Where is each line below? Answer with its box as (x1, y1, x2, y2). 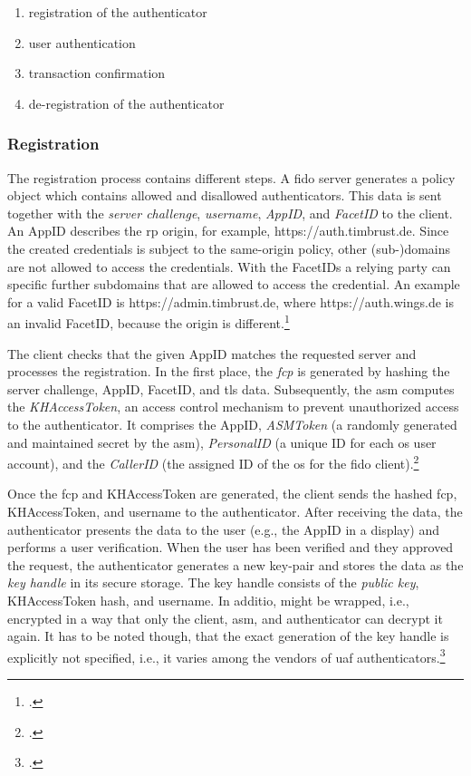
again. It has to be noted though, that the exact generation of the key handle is (7, 626, 449, 645)
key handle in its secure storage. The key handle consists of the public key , (7, 573, 419, 592)
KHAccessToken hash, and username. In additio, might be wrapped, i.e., (7, 590, 409, 609)
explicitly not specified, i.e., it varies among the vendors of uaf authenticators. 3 (7, 645, 446, 666)
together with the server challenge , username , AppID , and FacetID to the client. (7, 203, 453, 222)
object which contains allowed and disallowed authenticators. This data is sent (7, 186, 442, 205)
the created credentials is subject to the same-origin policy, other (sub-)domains (7, 238, 451, 257)
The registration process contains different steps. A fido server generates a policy (7, 168, 456, 187)
